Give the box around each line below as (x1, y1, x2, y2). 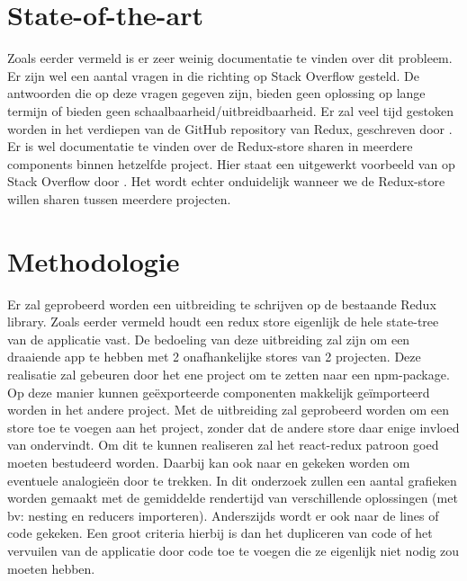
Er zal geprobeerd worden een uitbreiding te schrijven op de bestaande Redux (7, 294, 436, 313)
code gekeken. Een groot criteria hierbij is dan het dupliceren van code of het (7, 523, 433, 542)
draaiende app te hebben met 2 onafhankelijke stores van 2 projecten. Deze (7, 347, 421, 366)
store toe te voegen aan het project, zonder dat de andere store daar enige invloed (7, 417, 460, 436)
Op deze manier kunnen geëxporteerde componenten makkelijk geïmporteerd (7, 382, 430, 401)
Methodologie (7, 242, 180, 279)
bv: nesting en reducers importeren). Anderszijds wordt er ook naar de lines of (7, 505, 439, 524)
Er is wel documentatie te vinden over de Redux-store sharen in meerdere (7, 137, 413, 156)
